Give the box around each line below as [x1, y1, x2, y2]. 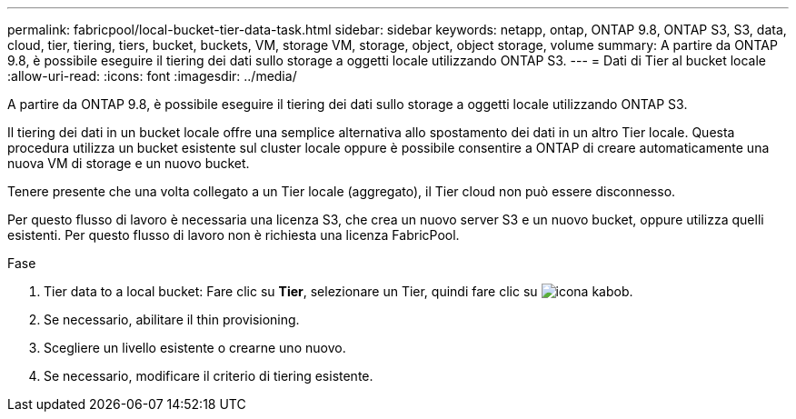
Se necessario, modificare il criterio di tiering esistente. [44, 368, 373, 384]
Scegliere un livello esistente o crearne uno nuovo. [44, 340, 346, 355]
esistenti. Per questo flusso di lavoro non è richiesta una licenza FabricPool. [7, 227, 460, 243]
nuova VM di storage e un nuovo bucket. [7, 155, 250, 171]
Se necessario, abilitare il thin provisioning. [44, 312, 300, 327]
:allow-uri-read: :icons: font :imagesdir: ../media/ [7, 68, 297, 84]
